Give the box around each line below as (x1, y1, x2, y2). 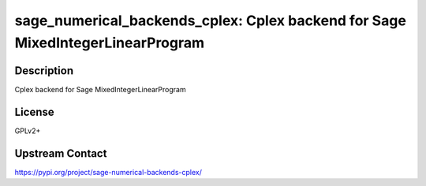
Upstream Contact (14, 147, 107, 160)
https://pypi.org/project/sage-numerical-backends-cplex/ (14, 167, 203, 177)
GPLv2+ (14, 126, 41, 136)
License (14, 105, 54, 118)
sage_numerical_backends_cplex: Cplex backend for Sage (14, 12, 406, 29)
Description (14, 64, 74, 77)
